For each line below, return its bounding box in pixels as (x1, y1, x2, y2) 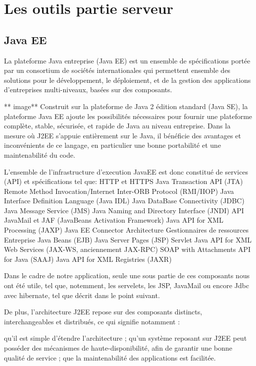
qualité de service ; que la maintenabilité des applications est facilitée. (4, 352, 216, 363)
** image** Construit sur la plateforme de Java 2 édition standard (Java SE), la (4, 101, 248, 111)
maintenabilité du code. (4, 149, 75, 160)
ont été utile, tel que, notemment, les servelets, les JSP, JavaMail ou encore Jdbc (4, 280, 249, 291)
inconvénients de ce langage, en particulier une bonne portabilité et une (4, 140, 221, 150)
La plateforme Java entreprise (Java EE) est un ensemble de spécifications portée (4, 55, 251, 65)
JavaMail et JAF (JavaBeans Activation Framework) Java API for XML (4, 215, 223, 225)
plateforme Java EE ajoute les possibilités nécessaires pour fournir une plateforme (4, 111, 253, 121)
